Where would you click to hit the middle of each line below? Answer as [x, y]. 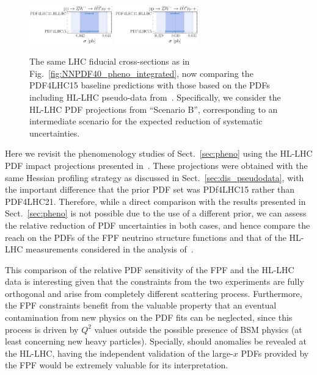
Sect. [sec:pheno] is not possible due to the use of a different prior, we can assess [156, 213]
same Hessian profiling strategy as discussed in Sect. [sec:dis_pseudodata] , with [155, 177]
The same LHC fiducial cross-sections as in [110, 61]
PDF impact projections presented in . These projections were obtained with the [156, 165]
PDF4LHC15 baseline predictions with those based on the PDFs [150, 85]
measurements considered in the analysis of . [110, 249]
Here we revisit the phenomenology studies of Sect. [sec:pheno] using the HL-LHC [159, 153]
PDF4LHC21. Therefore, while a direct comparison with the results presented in [155, 201]
